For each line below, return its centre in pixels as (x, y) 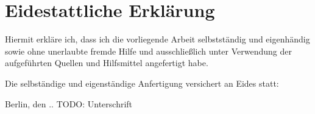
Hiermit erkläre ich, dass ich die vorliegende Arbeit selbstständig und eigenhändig (157, 39)
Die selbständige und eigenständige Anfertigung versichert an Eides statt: (142, 83)
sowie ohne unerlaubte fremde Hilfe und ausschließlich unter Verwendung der (149, 51)
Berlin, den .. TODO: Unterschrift (69, 103)
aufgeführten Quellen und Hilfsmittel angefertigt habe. (107, 63)
